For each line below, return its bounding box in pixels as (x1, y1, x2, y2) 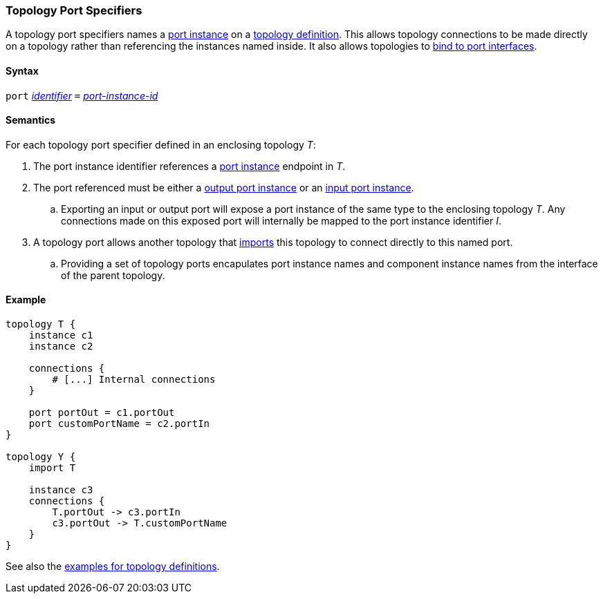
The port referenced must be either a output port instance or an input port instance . (33, 181, 414, 193)
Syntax (6, 64, 39, 77)
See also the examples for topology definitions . (6, 560, 220, 573)
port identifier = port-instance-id (6, 89, 158, 102)
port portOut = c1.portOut (28, 407, 175, 419)
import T (28, 462, 76, 474)
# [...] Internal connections (52, 374, 216, 386)
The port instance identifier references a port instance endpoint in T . (33, 160, 346, 172)
